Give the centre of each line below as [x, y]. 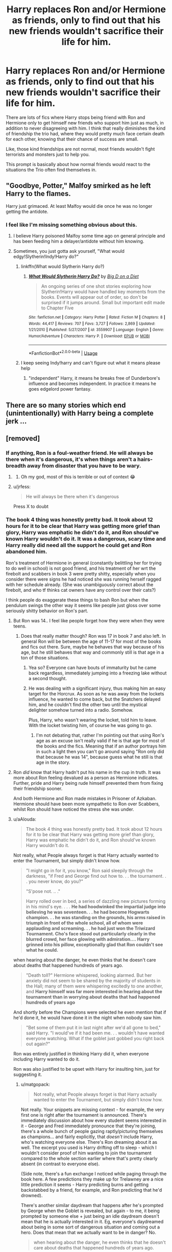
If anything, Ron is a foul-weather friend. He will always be [80, 453]
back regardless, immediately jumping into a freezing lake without [97, 673]
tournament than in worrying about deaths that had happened [93, 997]
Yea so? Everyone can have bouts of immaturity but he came [92, 667]
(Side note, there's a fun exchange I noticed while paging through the [94, 1173]
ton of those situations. [45, 658]
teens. [20, 626]
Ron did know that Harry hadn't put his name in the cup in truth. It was [87, 772]
